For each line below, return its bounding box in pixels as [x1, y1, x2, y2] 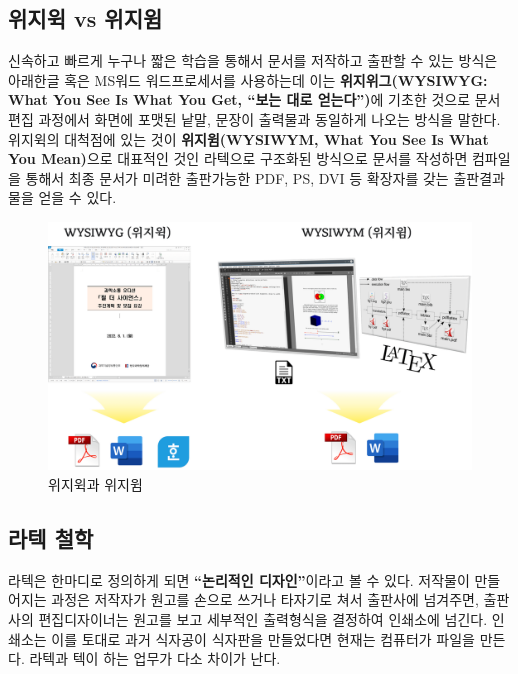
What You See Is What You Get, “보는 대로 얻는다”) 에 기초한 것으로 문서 [8, 89, 501, 110]
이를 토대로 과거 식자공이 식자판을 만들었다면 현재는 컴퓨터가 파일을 [51, 628, 475, 649]
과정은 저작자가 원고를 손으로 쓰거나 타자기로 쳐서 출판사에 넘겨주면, [51, 589, 479, 610]
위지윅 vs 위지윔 [8, 3, 163, 34]
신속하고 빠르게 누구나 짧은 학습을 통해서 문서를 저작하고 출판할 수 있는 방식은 [8, 50, 498, 71]
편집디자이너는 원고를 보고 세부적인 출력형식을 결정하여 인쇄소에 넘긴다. [38, 608, 488, 629]
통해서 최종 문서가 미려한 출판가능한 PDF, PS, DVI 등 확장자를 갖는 [25, 167, 449, 188]
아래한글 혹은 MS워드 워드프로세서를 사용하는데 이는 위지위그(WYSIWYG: [8, 69, 488, 90]
